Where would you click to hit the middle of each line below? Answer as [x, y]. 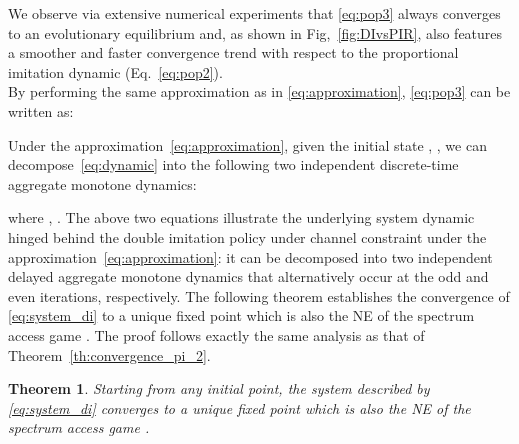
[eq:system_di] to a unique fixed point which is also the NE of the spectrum [241, 315]
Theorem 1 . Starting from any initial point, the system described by [219, 388]
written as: [41, 110]
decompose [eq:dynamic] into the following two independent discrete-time [233, 164]
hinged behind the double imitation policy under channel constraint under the [247, 236]
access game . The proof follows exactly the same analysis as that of [216, 334]
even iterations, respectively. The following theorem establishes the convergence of [259, 295]
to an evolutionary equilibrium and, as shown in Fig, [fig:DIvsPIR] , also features [255, 32]
